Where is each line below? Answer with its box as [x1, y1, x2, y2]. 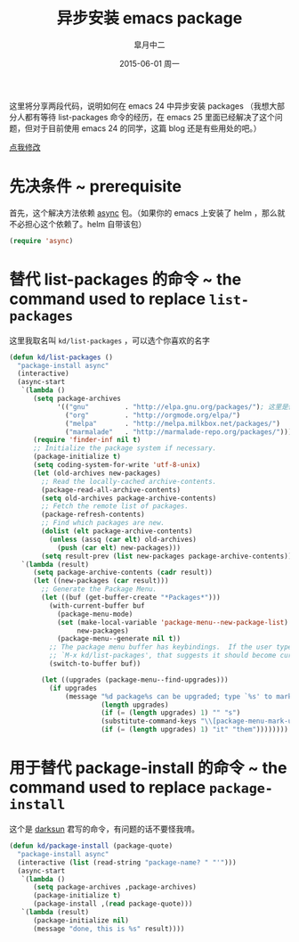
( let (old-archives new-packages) [32, 469, 162, 478]
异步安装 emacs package [56, 8, 243, 29]
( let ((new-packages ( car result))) [32, 577, 169, 586]
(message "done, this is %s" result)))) [32, 924, 185, 933]
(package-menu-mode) [56, 610, 133, 618]
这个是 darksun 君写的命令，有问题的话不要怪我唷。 [9, 823, 200, 834]
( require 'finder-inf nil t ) [32, 436, 141, 445]
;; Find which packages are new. [41, 519, 166, 528]
